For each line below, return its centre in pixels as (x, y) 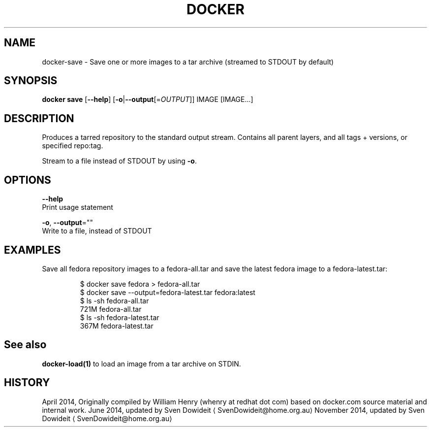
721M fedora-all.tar (111, 309)
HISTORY (27, 383)
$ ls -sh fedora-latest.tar (120, 317)
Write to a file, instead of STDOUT (97, 231)
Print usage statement (77, 207)
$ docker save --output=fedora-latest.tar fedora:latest (168, 292)
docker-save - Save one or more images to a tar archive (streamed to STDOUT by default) (188, 62)
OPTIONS (28, 180)
